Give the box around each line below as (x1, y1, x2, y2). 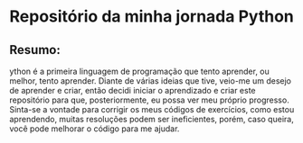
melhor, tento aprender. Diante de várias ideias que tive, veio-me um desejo (9, 76, 292, 86)
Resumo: (9, 42, 61, 58)
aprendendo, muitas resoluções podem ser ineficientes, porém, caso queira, (9, 114, 294, 124)
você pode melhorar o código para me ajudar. (9, 123, 180, 134)
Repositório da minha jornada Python (9, 6, 294, 27)
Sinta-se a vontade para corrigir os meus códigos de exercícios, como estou (9, 104, 295, 114)
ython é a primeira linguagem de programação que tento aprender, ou (9, 66, 270, 76)
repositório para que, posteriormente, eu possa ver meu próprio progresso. (9, 94, 289, 105)
